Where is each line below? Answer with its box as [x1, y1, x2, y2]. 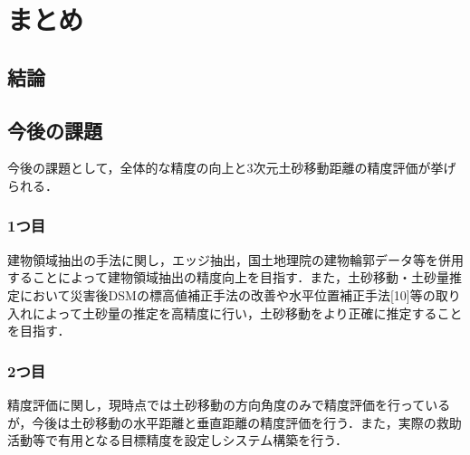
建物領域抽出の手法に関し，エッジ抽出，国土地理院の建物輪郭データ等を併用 [7, 250, 464, 269]
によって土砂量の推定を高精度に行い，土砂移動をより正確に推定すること [32, 303, 463, 322]
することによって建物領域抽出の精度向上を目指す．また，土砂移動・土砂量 [7, 268, 450, 287]
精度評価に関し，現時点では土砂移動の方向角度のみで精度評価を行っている [7, 394, 451, 413]
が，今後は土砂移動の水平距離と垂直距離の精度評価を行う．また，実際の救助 [7, 412, 462, 431]
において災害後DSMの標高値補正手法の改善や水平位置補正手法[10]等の [19, 285, 436, 304]
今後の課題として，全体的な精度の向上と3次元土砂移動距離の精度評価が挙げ [7, 158, 456, 177]
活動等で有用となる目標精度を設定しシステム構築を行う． [7, 431, 349, 450]
